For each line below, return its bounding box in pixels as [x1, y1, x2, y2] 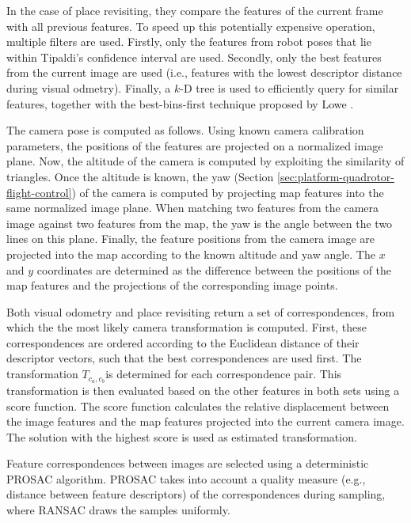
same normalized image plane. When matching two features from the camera [6, 199, 379, 216]
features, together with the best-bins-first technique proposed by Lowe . [6, 95, 354, 112]
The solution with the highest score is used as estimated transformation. [6, 428, 357, 445]
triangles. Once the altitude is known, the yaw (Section [6, 168, 274, 184]
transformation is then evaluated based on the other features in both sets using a [6, 381, 400, 398]
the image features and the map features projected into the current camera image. [6, 413, 405, 430]
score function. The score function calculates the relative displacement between [6, 397, 390, 414]
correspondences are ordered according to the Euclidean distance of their [6, 334, 360, 351]
